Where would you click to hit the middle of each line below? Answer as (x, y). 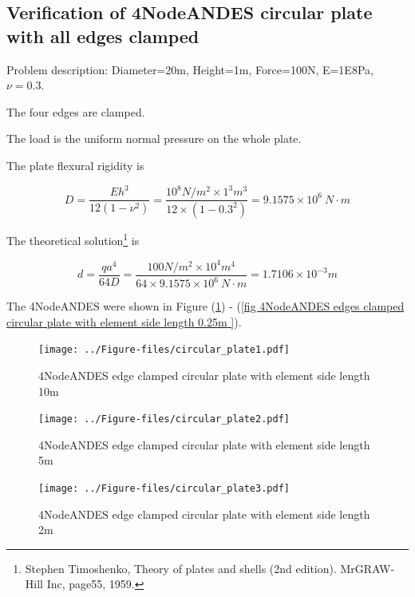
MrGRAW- (368, 568)
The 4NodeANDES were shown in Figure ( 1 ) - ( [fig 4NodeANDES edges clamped (206, 306)
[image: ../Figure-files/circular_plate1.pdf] (164, 350)
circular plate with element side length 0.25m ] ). (124, 321)
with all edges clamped (103, 36)
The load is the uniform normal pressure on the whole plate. (154, 138)
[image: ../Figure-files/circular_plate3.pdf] (164, 488)
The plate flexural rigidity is (75, 165)
